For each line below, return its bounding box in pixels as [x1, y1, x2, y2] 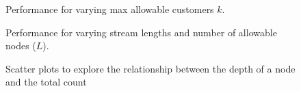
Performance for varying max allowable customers [5, 2, 214, 16]
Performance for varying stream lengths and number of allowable [5, 25, 277, 39]
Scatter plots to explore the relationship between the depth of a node [5, 61, 296, 75]
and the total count [5, 75, 87, 89]
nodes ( [5, 38, 36, 53]
